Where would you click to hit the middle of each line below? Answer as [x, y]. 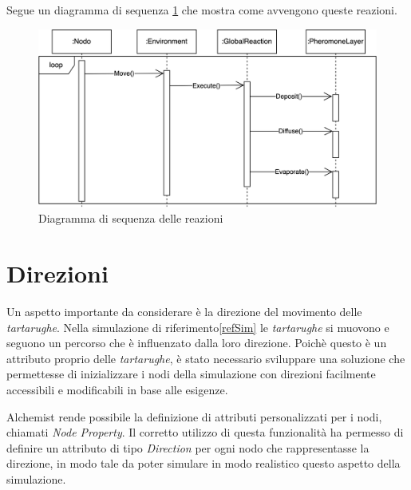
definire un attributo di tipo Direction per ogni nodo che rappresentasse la [188, 447]
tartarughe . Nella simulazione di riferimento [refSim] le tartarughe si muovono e [198, 327]
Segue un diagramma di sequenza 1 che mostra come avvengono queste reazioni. [202, 10]
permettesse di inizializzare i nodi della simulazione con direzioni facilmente [191, 374]
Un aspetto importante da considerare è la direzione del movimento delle [184, 312]
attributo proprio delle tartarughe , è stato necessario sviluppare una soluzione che [206, 358]
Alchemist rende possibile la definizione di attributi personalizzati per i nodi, [194, 416]
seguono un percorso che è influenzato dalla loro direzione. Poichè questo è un [197, 343]
